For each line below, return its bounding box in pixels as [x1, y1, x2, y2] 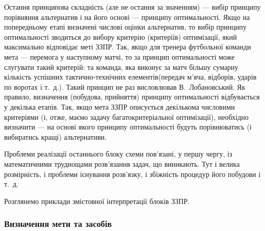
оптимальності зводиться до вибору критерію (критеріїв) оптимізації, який [4, 31, 237, 42]
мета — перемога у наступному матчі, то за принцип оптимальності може [4, 51, 235, 62]
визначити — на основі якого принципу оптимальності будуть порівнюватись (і [4, 121, 252, 132]
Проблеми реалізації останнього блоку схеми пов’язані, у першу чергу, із [4, 148, 232, 159]
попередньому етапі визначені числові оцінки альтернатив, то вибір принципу [4, 21, 247, 32]
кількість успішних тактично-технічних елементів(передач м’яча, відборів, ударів [4, 71, 257, 82]
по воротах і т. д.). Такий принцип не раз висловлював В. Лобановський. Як [4, 81, 246, 92]
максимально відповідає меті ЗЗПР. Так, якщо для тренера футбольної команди [4, 41, 251, 52]
